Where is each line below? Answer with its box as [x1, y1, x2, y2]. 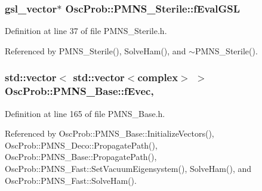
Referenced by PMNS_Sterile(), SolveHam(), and [5, 44, 186, 57]
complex [137, 70, 178, 85]
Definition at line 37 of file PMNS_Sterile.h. [5, 24, 167, 37]
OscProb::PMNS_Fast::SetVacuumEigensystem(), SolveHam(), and [5, 162, 252, 174]
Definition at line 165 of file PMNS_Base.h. [5, 107, 165, 119]
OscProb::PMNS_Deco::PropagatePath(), [5, 138, 158, 151]
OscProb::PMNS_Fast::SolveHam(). [5, 174, 137, 186]
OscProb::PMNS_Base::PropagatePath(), [5, 150, 157, 163]
